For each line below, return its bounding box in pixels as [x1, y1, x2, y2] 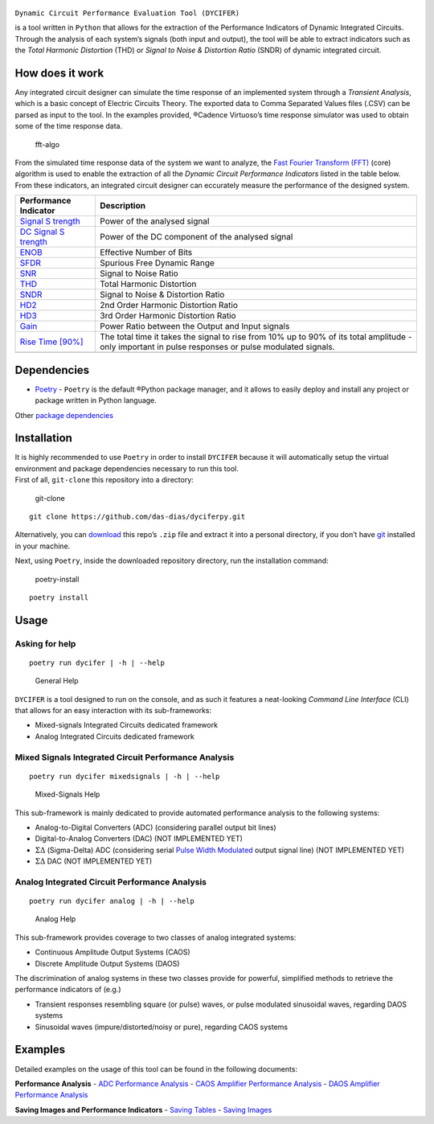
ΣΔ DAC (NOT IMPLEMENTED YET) [35, 856, 153, 866]
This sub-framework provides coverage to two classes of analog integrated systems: [14, 933, 297, 942]
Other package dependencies [14, 410, 114, 420]
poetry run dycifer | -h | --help [29, 658, 165, 667]
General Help [35, 676, 80, 686]
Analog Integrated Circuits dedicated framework [35, 732, 194, 741]
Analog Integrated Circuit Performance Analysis [14, 876, 207, 888]
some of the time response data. [14, 121, 123, 131]
